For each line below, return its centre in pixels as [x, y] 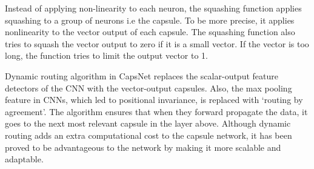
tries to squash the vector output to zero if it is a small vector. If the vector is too [157, 43]
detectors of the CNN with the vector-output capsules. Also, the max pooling [149, 88]
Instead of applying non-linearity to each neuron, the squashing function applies [153, 8]
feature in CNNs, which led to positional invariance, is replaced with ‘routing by [154, 100]
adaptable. [24, 159]
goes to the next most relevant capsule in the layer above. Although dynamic [148, 123]
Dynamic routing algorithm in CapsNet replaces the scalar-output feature [142, 75]
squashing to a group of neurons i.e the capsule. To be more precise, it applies [150, 20]
